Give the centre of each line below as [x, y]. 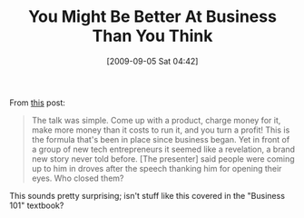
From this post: [38, 103]
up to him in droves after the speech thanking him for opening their [157, 168]
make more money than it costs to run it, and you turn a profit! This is [161, 130]
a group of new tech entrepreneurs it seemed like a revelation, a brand [163, 149]
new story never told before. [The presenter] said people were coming [163, 159]
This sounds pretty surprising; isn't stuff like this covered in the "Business [147, 195]
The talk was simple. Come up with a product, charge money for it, [156, 120]
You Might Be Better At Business [152, 17]
